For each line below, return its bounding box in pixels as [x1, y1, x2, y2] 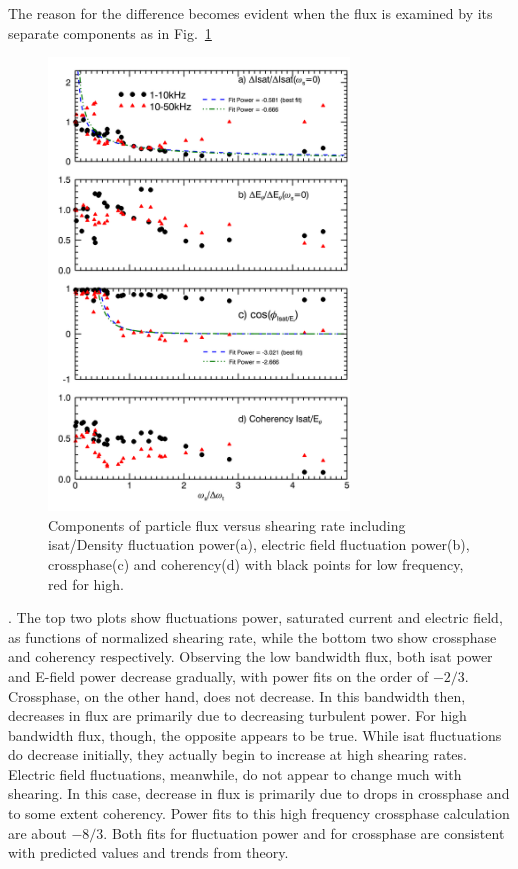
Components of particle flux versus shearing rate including [48, 514, 406, 535]
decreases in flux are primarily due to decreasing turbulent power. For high [8, 705, 467, 726]
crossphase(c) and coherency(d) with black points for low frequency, [48, 553, 464, 574]
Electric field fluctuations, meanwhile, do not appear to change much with [8, 763, 462, 784]
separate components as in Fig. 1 [8, 22, 212, 43]
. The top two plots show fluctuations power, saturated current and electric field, [8, 607, 503, 628]
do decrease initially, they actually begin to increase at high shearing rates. [8, 744, 467, 765]
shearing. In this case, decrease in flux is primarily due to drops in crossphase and [8, 783, 510, 804]
